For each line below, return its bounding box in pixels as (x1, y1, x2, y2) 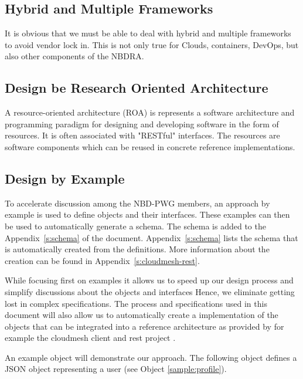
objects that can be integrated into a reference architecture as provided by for (5, 320, 284, 332)
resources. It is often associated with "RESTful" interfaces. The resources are (5, 129, 280, 141)
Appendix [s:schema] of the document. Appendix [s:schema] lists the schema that (5, 231, 298, 243)
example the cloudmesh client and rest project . (5, 331, 176, 344)
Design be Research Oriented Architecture (5, 79, 268, 97)
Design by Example (5, 169, 125, 187)
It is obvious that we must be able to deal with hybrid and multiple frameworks (5, 27, 291, 39)
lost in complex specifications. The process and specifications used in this (5, 297, 267, 309)
